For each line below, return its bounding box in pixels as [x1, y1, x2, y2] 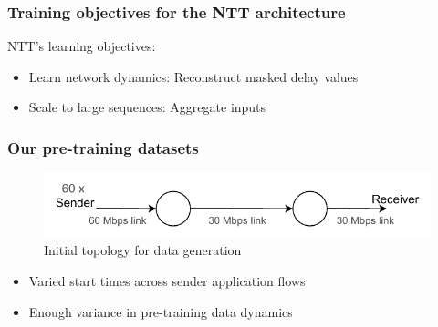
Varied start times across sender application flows [28, 271, 306, 290]
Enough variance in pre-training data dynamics [28, 301, 293, 321]
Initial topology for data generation [44, 240, 242, 260]
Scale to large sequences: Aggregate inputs [28, 97, 266, 117]
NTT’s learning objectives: [7, 36, 156, 56]
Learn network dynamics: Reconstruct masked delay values [28, 66, 359, 86]
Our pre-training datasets [7, 136, 199, 158]
